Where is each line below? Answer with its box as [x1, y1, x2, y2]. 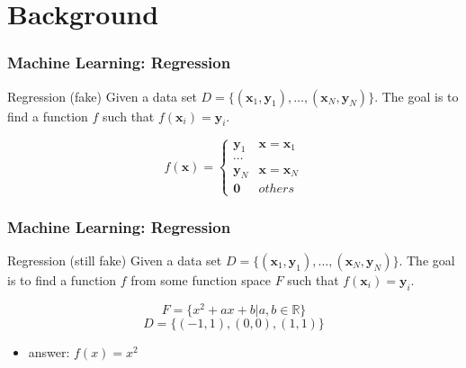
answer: [28, 342, 70, 361]
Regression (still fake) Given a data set [7, 250, 222, 269]
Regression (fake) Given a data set [7, 86, 197, 105]
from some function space [130, 270, 271, 289]
